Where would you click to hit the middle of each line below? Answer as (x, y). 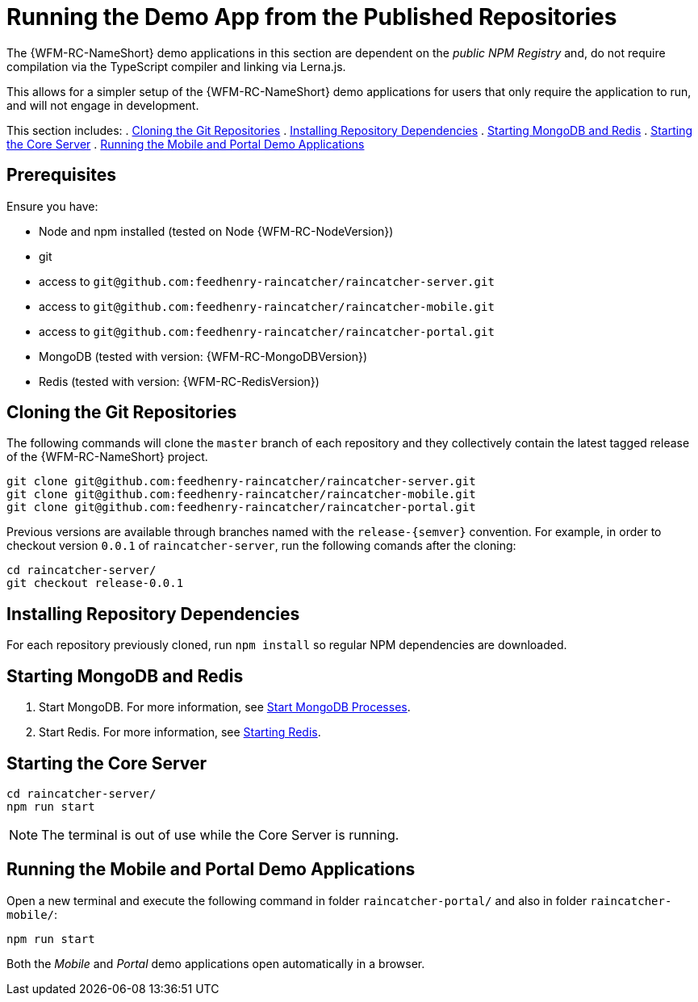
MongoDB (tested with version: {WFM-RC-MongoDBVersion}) (203, 356)
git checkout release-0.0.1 (95, 583)
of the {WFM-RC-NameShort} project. (107, 457)
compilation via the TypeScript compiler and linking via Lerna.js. (176, 66)
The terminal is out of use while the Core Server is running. (220, 834)
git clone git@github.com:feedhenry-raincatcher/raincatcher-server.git (241, 482)
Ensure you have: (52, 206)
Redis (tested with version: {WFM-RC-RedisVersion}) (179, 381)
